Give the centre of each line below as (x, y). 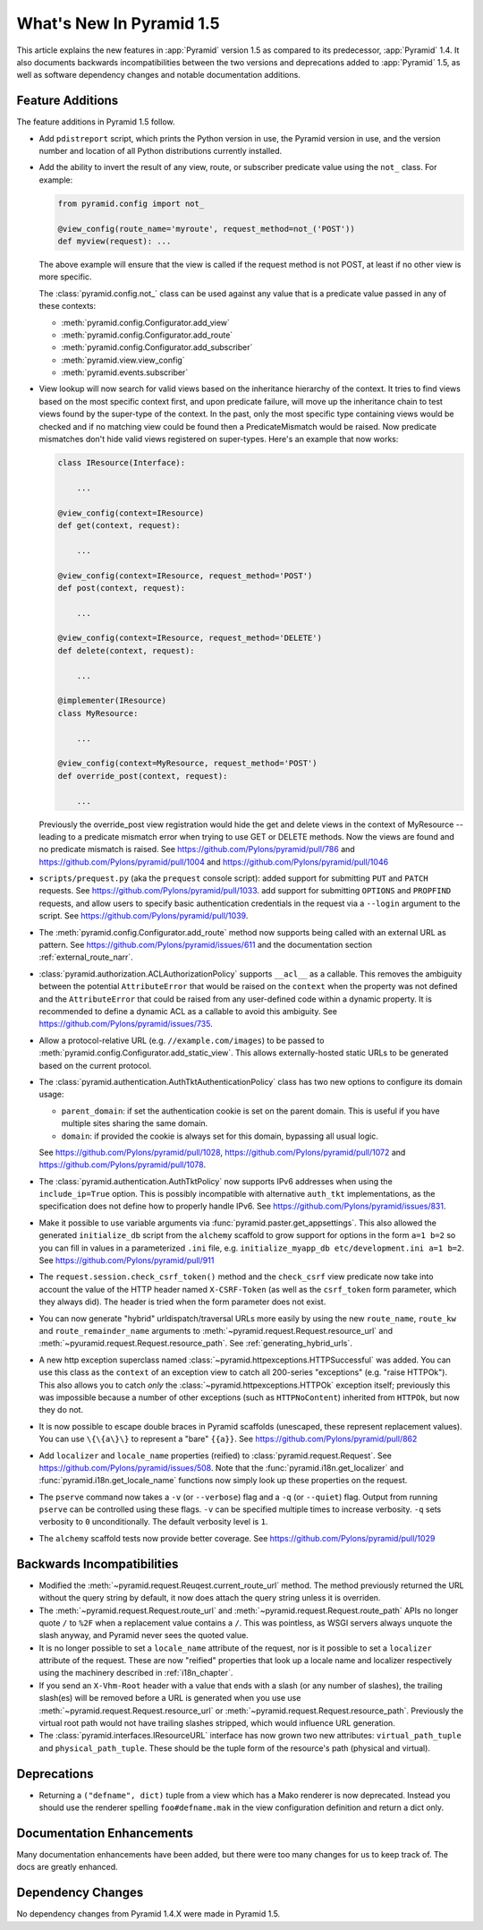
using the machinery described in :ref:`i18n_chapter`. (136, 1673)
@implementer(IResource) (112, 701)
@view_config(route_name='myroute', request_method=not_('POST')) (206, 229)
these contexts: (68, 306)
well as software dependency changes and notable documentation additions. (159, 75)
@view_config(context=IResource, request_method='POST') (185, 576)
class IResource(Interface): (122, 462)
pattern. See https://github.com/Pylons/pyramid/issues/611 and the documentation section (206, 945)
